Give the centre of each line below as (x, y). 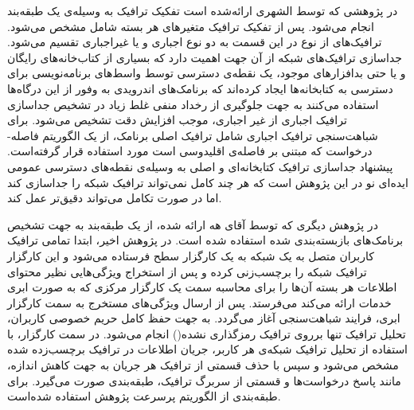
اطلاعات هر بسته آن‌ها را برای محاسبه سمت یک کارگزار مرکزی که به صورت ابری (202, 287)
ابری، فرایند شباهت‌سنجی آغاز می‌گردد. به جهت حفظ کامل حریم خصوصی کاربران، (204, 318)
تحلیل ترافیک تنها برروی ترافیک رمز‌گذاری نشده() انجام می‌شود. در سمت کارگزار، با (207, 333)
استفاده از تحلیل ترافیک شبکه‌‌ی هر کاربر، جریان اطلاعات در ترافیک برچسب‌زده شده (208, 349)
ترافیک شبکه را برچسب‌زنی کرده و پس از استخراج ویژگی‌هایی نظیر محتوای (187, 271)
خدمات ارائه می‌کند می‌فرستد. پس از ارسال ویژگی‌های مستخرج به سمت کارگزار (199, 302)
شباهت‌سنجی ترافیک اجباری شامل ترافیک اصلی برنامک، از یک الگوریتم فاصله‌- (193, 135)
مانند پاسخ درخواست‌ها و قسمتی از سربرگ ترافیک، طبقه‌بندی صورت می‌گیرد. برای (204, 380)
